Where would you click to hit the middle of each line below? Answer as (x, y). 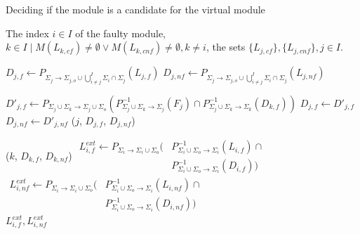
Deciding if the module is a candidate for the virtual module (135, 9)
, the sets (226, 47)
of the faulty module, (121, 33)
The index (27, 33)
